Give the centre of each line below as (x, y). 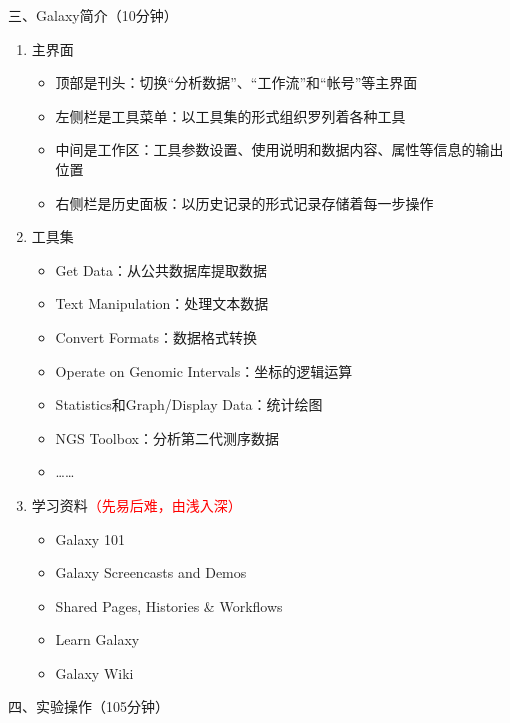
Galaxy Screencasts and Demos (151, 572)
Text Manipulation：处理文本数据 (162, 303)
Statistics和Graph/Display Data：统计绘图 (189, 404)
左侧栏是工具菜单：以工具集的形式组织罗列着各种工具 (230, 115)
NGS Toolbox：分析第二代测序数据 (167, 437)
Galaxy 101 (90, 538)
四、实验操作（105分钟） (88, 706)
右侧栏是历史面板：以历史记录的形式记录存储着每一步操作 (244, 202)
